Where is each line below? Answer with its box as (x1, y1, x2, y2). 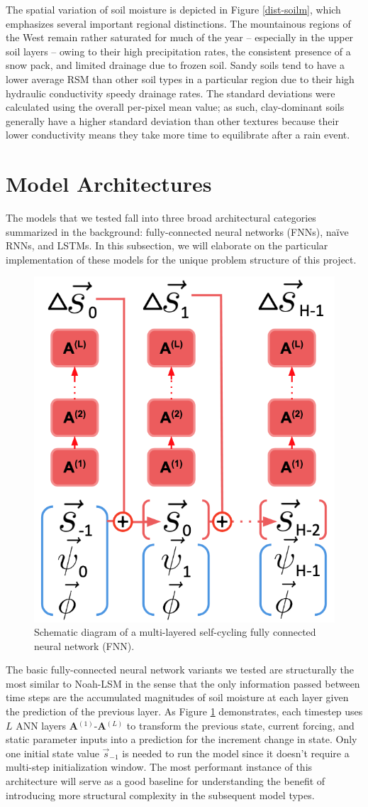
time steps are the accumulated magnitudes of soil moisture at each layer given (6, 690, 349, 705)
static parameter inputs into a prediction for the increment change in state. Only (6, 732, 357, 747)
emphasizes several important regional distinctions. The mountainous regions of (6, 16, 351, 31)
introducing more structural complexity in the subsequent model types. (6, 787, 315, 802)
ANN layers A (16, 717, 78, 732)
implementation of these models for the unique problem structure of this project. (6, 251, 357, 266)
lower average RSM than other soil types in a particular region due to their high (6, 71, 355, 86)
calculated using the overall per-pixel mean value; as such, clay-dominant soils (6, 99, 345, 114)
